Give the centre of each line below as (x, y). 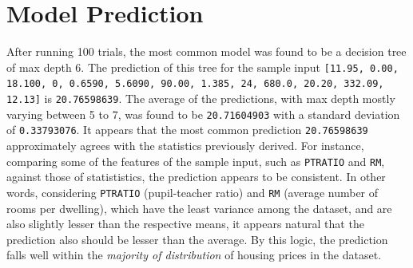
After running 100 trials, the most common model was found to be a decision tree (206, 51)
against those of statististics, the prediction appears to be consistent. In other (196, 177)
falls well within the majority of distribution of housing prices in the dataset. (194, 255)
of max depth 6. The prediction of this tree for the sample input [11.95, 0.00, (203, 67)
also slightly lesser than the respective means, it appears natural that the (185, 224)
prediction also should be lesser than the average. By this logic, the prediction (197, 239)
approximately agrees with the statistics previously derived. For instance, (185, 145)
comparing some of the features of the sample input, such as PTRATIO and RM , (196, 161)
